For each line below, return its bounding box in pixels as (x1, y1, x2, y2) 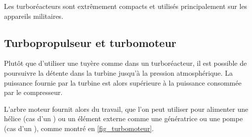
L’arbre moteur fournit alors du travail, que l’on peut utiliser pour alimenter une (4, 103, 249, 114)
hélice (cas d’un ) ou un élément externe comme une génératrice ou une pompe (4, 113, 243, 124)
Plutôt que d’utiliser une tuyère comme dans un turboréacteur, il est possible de (4, 58, 247, 68)
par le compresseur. (4, 87, 63, 97)
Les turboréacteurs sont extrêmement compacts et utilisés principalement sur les (4, 1, 248, 11)
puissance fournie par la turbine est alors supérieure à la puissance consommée (4, 77, 242, 88)
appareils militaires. (4, 10, 64, 21)
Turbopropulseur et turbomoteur (4, 35, 176, 50)
